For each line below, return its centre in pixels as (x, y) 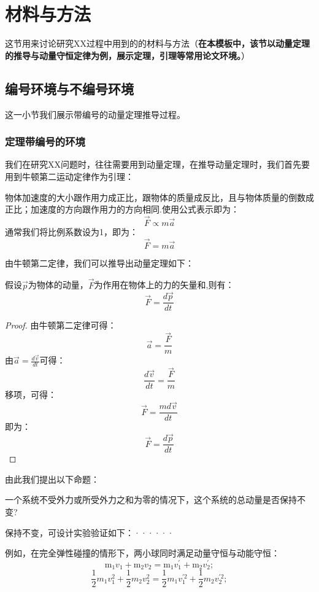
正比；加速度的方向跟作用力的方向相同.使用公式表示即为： (122, 209)
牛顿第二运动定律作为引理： (78, 176)
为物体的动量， (58, 285)
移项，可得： (31, 395)
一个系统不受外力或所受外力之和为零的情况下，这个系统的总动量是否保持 (151, 500)
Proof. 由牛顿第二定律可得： (61, 325)
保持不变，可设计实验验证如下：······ (90, 532)
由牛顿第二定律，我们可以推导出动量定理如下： (99, 263)
